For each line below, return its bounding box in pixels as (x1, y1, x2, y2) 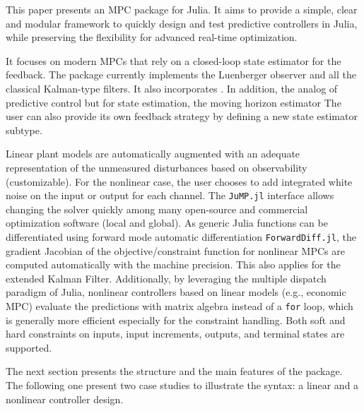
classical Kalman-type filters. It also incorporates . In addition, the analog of (6, 81, 338, 95)
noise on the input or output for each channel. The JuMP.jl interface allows (6, 188, 334, 203)
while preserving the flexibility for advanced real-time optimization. (6, 30, 298, 44)
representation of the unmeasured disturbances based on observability (6, 160, 307, 174)
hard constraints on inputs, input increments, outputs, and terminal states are (6, 326, 345, 341)
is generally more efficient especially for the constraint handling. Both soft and (6, 312, 346, 327)
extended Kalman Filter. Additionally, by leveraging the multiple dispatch (6, 270, 327, 285)
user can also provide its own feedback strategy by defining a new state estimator (6, 109, 358, 124)
